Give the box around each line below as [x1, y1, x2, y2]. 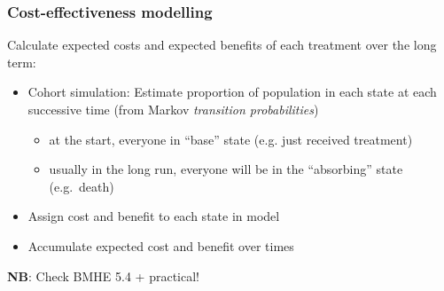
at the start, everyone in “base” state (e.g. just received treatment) [49, 130, 413, 148]
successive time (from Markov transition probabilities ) [27, 100, 319, 118]
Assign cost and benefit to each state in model [27, 207, 280, 225]
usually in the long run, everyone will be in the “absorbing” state [49, 160, 403, 178]
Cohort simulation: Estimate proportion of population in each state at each [27, 83, 437, 101]
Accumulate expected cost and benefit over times [27, 236, 294, 255]
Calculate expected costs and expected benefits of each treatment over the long [7, 35, 437, 54]
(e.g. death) [49, 177, 114, 195]
